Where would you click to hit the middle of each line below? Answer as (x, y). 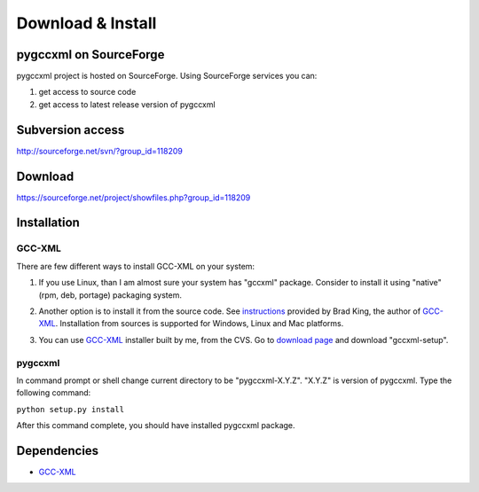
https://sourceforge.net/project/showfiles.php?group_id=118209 (133, 197)
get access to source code (87, 92)
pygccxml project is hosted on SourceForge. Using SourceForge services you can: (167, 76)
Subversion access (71, 130)
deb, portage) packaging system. (121, 295)
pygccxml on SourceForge (90, 55)
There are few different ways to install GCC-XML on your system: (136, 266)
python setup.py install (70, 409)
